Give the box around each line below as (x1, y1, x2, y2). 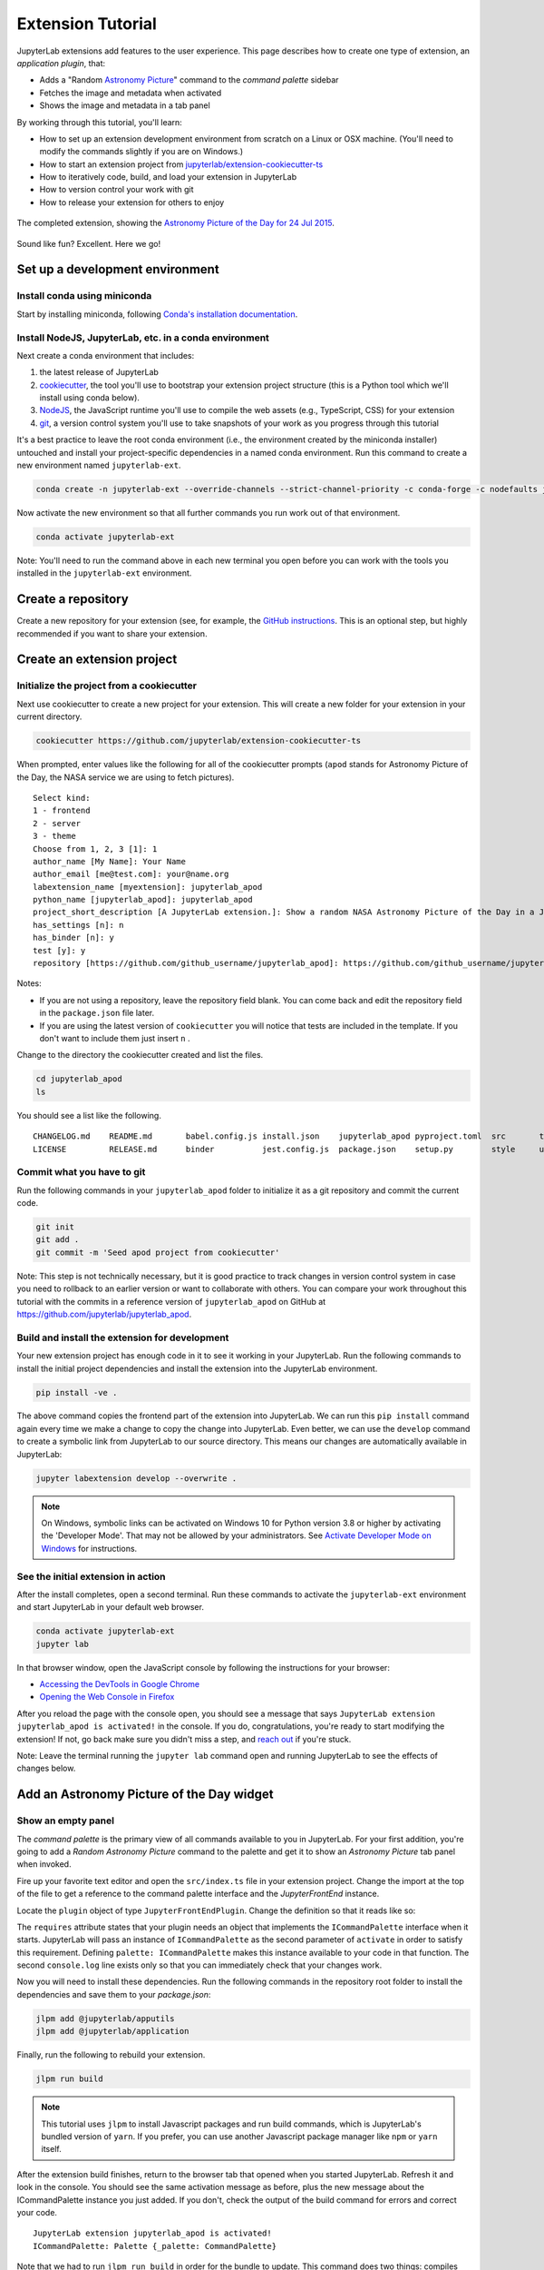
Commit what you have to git (16, 1166, 146, 1179)
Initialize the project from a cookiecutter (16, 679, 197, 692)
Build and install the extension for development (16, 1331, 229, 1344)
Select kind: (33, 793, 91, 803)
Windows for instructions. (41, 1543, 138, 1554)
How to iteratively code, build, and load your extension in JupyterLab (39, 172, 297, 183)
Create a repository (16, 591, 129, 607)
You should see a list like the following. (16, 1110, 162, 1120)
